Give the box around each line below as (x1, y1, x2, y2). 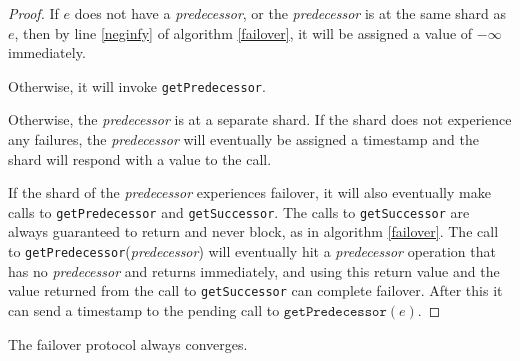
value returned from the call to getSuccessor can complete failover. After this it (8, 280, 503, 301)
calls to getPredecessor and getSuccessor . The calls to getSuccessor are (8, 201, 470, 222)
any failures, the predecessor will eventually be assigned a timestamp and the (8, 129, 479, 150)
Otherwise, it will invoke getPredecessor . (8, 75, 266, 96)
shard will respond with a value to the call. (8, 148, 272, 169)
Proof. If (8, 3, 59, 23)
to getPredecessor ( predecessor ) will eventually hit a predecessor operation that (8, 241, 496, 262)
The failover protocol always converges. (8, 333, 248, 354)
